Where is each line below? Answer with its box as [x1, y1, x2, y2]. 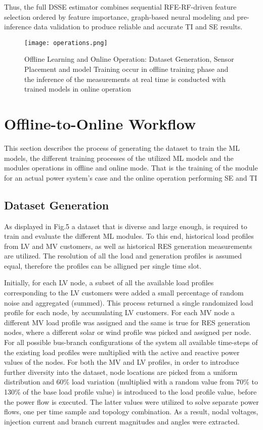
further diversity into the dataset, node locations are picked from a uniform [4, 366, 238, 377]
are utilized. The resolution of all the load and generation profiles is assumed [4, 250, 242, 261]
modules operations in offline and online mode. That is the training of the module [4, 162, 258, 173]
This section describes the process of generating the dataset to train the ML [4, 142, 240, 153]
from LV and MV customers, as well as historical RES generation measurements [4, 240, 252, 251]
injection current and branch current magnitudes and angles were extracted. [4, 416, 240, 426]
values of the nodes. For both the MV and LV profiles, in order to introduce [4, 357, 239, 367]
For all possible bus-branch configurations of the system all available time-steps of [4, 337, 258, 348]
